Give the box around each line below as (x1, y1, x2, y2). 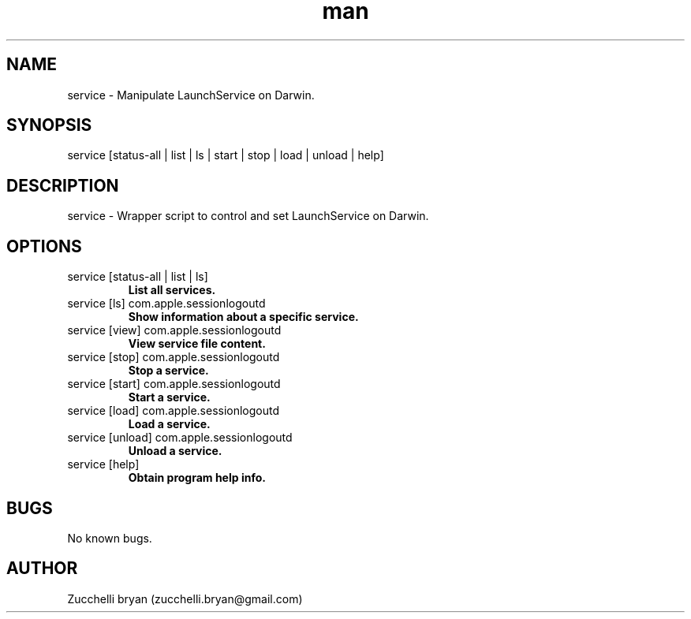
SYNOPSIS (6, 115, 92, 136)
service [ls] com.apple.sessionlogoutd (67, 296, 266, 311)
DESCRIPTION (6, 175, 119, 196)
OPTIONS (6, 236, 82, 256)
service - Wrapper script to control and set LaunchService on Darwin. (67, 209, 429, 223)
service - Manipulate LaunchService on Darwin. (67, 88, 315, 102)
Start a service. (128, 390, 211, 405)
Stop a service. (128, 364, 209, 378)
